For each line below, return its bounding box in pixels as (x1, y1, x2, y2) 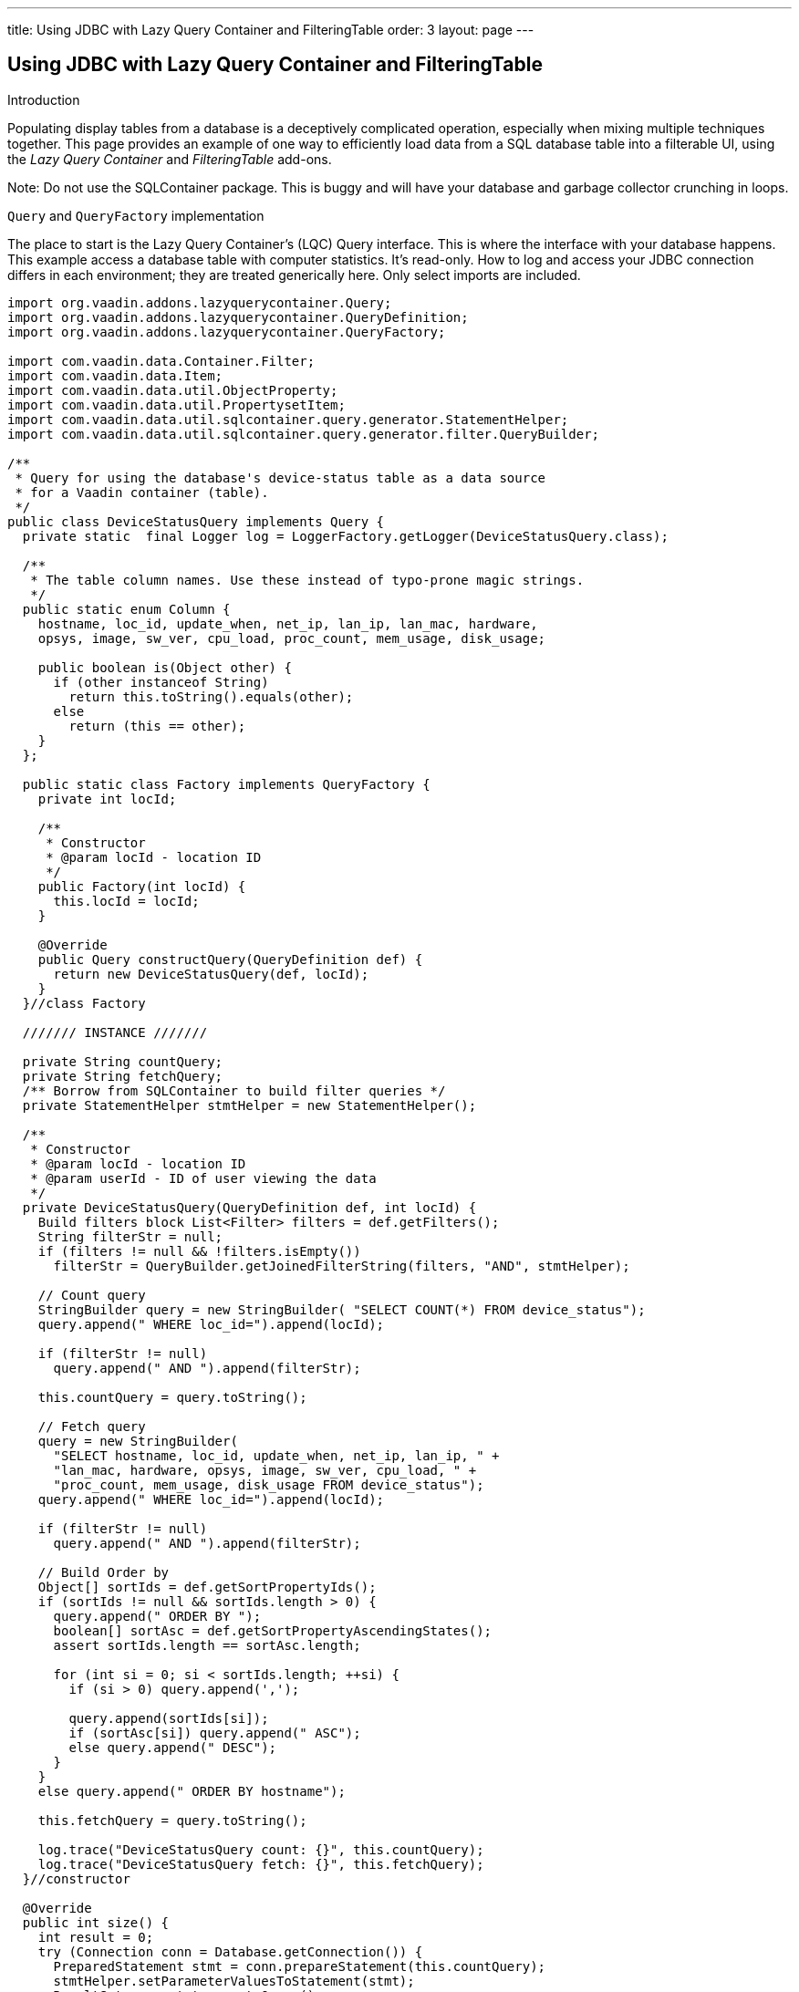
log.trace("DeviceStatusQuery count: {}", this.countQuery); (37, 1842, 484, 1857)
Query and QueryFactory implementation (7, 207, 265, 223)
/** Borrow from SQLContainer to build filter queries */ (22, 1083, 446, 1098)
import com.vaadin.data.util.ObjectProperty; (7, 382, 338, 398)
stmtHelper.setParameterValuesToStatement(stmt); (53, 1973, 415, 1988)
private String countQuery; (22, 1053, 223, 1069)
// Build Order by (37, 1564, 170, 1580)
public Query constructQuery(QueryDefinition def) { (37, 951, 423, 967)
